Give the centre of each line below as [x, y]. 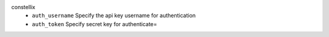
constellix [23, 7]
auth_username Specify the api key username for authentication [114, 16]
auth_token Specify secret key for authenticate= [95, 24]
